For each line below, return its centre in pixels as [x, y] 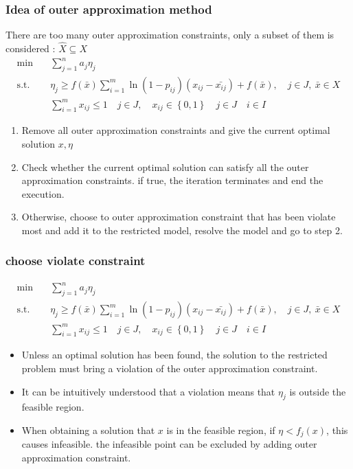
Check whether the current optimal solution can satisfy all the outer [165, 167]
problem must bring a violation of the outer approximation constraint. [170, 368]
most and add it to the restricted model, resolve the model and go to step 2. [182, 230]
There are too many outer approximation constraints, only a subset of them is [170, 35]
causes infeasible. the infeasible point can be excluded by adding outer [169, 444]
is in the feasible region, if [221, 430]
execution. [43, 193]
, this [337, 430]
